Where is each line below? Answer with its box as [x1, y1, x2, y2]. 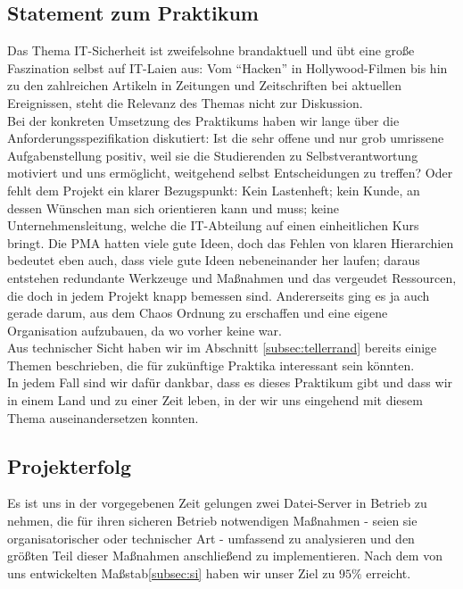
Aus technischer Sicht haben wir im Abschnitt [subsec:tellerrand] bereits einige [7, 338, 437, 357]
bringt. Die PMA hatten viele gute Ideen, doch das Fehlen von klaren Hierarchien [7, 233, 454, 252]
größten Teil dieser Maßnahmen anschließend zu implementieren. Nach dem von [7, 546, 442, 565]
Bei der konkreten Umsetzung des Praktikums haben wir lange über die [7, 111, 400, 129]
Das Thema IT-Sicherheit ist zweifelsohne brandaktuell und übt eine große [7, 41, 415, 60]
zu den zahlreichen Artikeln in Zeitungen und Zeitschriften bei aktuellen [7, 76, 402, 95]
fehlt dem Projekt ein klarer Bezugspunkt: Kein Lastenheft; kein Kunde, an [7, 180, 420, 199]
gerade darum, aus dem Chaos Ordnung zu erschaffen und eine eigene [7, 303, 388, 322]
